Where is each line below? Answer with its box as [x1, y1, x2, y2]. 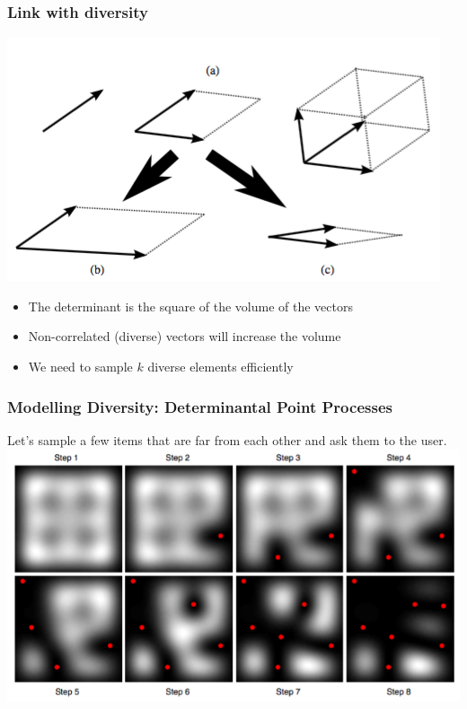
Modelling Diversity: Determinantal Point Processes [7, 395, 392, 417]
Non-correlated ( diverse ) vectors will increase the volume [28, 327, 341, 346]
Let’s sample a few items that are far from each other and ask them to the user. [7, 430, 447, 449]
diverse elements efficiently [147, 357, 294, 375]
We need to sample [28, 357, 133, 375]
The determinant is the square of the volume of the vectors [28, 296, 353, 315]
